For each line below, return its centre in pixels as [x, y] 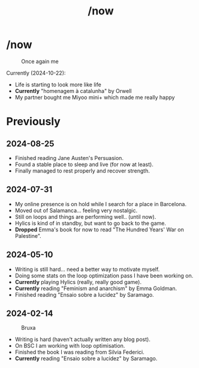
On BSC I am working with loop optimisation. [70, 346]
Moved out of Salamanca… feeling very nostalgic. [76, 210]
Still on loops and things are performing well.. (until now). [85, 216]
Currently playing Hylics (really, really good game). [78, 282]
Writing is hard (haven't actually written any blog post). [83, 339]
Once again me [40, 61]
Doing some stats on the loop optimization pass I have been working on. [104, 275]
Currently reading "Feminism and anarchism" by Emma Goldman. [96, 288]
